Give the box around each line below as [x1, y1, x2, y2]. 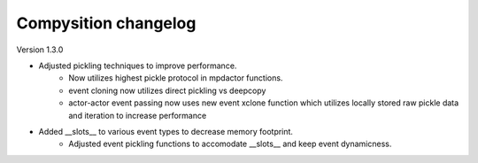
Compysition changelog [16, 13, 197, 33]
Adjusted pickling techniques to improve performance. [38, 60, 237, 71]
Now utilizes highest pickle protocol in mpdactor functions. [68, 73, 283, 83]
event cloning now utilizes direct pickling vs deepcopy [68, 85, 266, 96]
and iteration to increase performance [68, 110, 207, 120]
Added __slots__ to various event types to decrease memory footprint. [38, 126, 294, 136]
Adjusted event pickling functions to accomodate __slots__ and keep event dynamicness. [68, 138, 392, 150]
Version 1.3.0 [16, 44, 64, 55]
